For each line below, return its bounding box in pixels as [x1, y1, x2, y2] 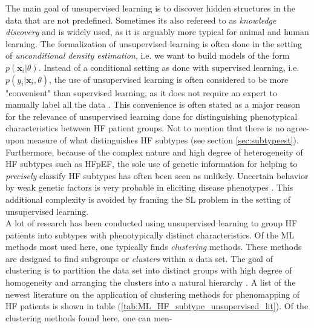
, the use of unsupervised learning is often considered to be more [48, 73, 289, 85]
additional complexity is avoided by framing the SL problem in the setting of [5, 192, 291, 205]
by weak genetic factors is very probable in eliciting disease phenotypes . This [5, 181, 293, 194]
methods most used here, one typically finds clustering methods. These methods [5, 240, 302, 253]
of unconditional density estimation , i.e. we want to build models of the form [5, 49, 290, 62]
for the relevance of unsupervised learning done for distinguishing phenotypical [5, 110, 298, 122]
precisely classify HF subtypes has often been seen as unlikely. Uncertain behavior [5, 169, 309, 182]
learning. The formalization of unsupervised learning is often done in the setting [5, 37, 303, 50]
